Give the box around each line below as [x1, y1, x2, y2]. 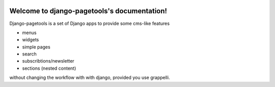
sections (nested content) [22, 65, 76, 71]
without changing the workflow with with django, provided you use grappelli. [9, 74, 170, 81]
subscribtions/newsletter [22, 58, 75, 64]
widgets [22, 37, 39, 43]
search [22, 51, 37, 57]
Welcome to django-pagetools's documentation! [9, 7, 168, 15]
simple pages [22, 44, 50, 50]
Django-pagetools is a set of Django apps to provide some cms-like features [9, 20, 170, 26]
